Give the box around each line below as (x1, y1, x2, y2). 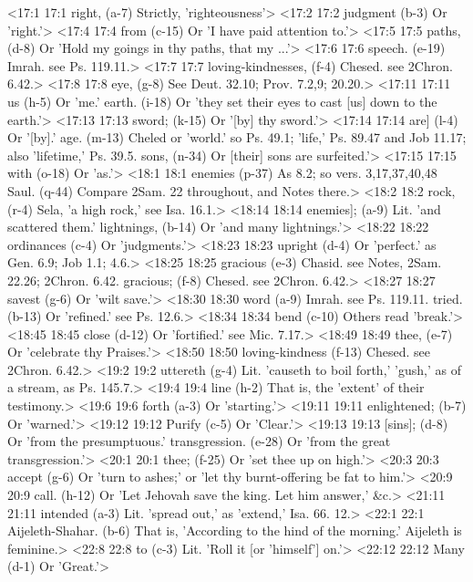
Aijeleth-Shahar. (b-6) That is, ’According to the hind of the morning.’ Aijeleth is (7, 521, 462, 540)
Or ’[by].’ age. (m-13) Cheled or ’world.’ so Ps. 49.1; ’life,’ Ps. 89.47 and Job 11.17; (7, 128, 467, 147)
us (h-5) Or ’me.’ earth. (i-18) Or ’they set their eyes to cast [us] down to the (7, 91, 437, 110)
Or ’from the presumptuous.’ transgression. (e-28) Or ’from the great (7, 431, 391, 451)
